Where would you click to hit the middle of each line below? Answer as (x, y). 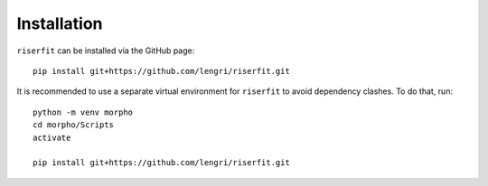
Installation (60, 23)
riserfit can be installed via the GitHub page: (106, 51)
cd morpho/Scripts (74, 125)
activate (52, 137)
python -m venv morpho (83, 112)
